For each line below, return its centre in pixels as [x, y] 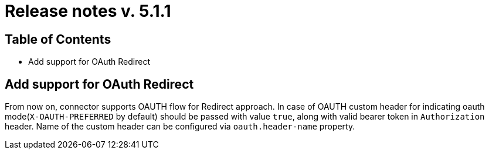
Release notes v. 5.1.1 [88, 11]
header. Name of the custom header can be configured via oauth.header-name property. [180, 127]
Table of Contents [58, 39]
